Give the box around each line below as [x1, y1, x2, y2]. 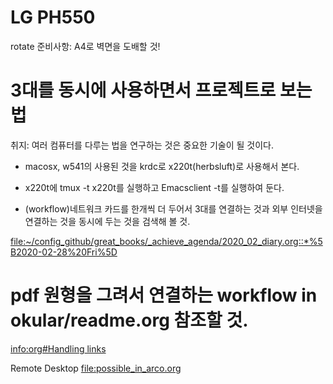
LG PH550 [10, 6, 96, 29]
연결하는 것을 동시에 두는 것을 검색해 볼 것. [24, 215, 191, 227]
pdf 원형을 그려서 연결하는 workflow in [10, 284, 318, 307]
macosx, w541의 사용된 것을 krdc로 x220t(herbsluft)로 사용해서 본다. [24, 160, 300, 172]
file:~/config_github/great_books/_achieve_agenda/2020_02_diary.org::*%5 [10, 235, 323, 247]
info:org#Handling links [10, 342, 107, 355]
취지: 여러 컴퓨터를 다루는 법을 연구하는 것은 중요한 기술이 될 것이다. [10, 139, 274, 151]
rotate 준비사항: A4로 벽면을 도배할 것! [10, 40, 161, 52]
